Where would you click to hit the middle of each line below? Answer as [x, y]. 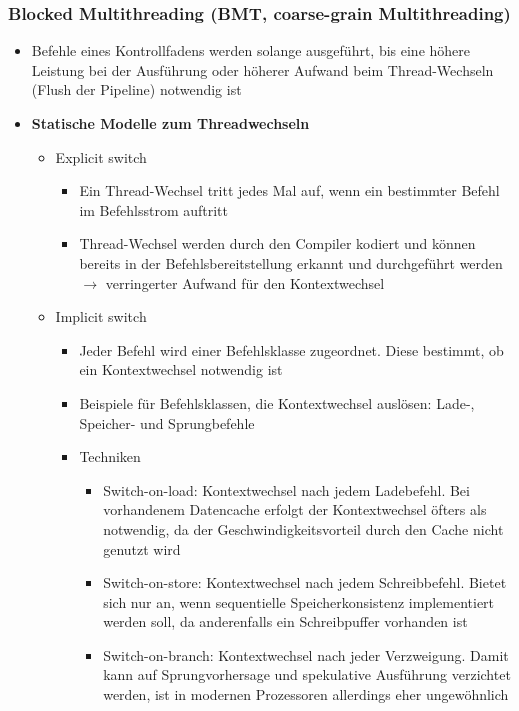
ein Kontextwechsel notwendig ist [181, 369]
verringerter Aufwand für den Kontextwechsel [245, 282]
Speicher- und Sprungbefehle [167, 422]
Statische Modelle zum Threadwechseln [170, 123]
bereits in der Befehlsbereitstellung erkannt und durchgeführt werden [291, 262]
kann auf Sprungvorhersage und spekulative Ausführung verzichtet [307, 674]
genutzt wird [142, 548]
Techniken [110, 456]
